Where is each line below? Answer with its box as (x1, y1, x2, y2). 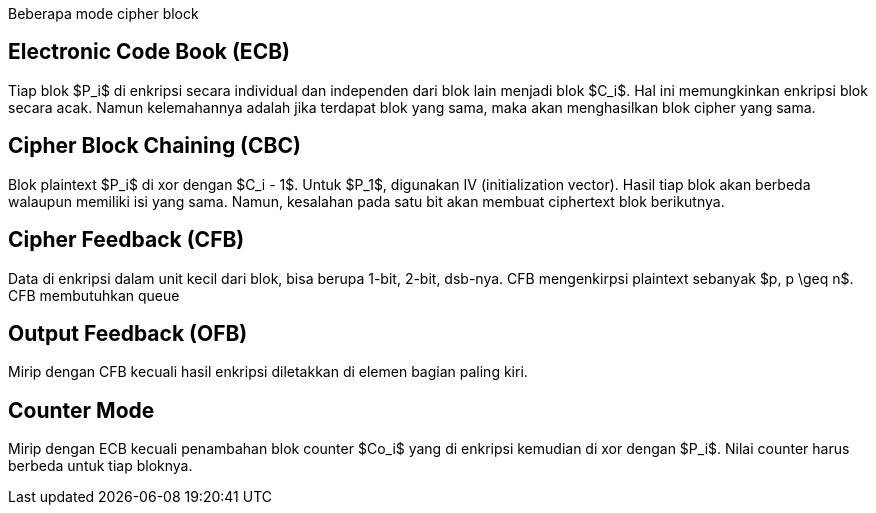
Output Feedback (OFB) (8, 320, 248, 346)
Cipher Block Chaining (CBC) (8, 133, 301, 159)
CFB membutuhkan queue (8, 286, 180, 304)
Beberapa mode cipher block (8, 5, 199, 22)
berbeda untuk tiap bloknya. (8, 457, 193, 475)
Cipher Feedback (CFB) (8, 227, 245, 253)
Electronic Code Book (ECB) (8, 39, 290, 65)
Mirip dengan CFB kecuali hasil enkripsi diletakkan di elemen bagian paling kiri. (8, 363, 528, 381)
